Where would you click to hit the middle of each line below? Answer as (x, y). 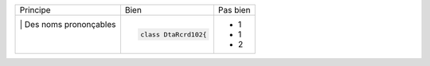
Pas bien (234, 10)
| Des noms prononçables (68, 24)
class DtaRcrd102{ (174, 35)
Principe (35, 10)
